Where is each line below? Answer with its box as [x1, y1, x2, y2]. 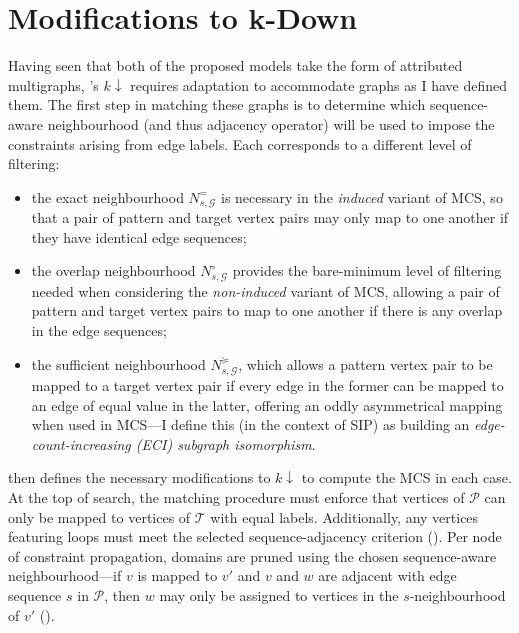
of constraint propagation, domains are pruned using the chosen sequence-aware [8, 545, 497, 566]
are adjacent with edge [318, 565, 457, 586]
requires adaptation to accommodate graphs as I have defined [130, 74, 507, 95]
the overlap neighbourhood [31, 260, 196, 281]
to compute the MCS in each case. [301, 467, 512, 488]
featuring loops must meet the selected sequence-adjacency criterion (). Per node [8, 526, 502, 547]
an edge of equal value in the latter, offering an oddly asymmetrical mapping [31, 394, 503, 415]
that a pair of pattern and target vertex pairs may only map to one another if [31, 207, 509, 228]
